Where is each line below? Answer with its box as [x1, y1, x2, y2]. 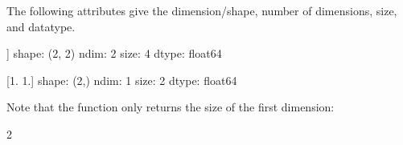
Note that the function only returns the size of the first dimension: [6, 99, 335, 115]
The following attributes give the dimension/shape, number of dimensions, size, [6, 2, 397, 18]
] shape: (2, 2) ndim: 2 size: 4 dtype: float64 [6, 45, 222, 62]
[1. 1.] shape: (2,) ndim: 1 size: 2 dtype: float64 [6, 71, 237, 88]
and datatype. [6, 18, 76, 34]
